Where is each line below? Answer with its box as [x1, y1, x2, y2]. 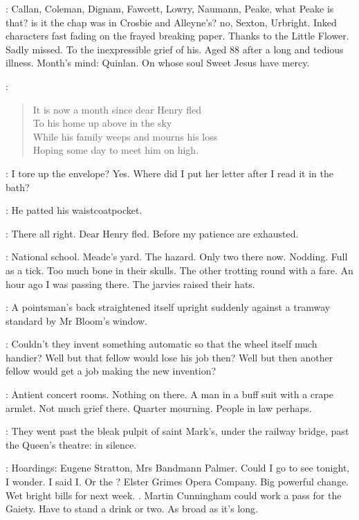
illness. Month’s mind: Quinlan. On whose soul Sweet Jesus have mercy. [6, 55, 310, 70]
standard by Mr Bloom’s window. [6, 313, 148, 328]
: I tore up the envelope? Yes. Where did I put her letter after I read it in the [6, 165, 333, 180]
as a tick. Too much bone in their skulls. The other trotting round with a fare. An [6, 262, 353, 277]
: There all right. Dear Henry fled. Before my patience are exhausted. [6, 226, 299, 240]
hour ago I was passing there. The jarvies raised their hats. [6, 276, 255, 291]
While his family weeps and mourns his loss [33, 129, 218, 143]
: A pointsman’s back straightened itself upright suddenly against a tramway [6, 300, 331, 314]
